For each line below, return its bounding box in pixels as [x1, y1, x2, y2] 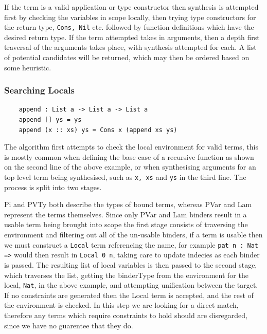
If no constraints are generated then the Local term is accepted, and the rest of [4, 289, 254, 300]
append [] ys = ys [19, 116, 82, 124]
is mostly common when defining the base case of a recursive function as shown [4, 151, 254, 162]
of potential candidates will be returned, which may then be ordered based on [4, 52, 250, 63]
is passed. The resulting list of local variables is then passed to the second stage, [4, 259, 257, 270]
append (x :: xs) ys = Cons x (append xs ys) [19, 126, 177, 134]
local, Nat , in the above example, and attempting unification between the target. [4, 280, 258, 290]
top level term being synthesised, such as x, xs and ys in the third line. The [4, 172, 246, 182]
